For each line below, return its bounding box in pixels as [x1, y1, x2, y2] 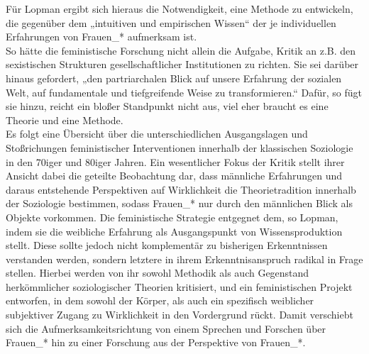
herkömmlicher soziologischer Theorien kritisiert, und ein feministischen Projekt [6, 279, 353, 294]
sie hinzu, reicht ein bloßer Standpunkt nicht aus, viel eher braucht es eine [6, 99, 329, 114]
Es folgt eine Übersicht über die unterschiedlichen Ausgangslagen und [6, 126, 308, 141]
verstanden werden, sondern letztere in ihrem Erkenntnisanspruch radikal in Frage [6, 251, 363, 266]
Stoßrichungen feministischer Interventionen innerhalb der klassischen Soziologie [6, 140, 353, 155]
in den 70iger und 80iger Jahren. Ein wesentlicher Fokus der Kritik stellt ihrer [6, 154, 345, 169]
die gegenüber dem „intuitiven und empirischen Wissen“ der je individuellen [6, 15, 336, 30]
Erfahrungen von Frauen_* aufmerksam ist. [6, 29, 197, 44]
